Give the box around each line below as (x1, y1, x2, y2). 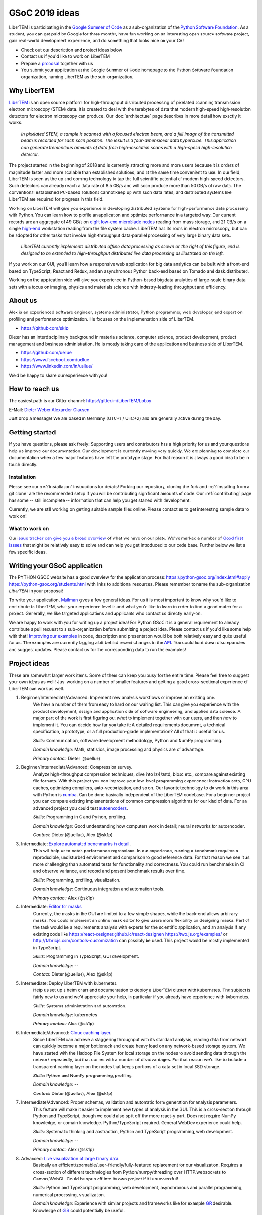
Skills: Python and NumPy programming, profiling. (33, 1073, 133, 1078)
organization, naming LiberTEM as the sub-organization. (21, 74, 133, 80)
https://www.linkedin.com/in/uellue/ (21, 364, 93, 369)
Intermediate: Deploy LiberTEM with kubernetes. (21, 980, 118, 986)
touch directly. (9, 462, 38, 468)
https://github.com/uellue (21, 350, 72, 356)
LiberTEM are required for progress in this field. (9, 196, 104, 202)
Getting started (9, 428, 56, 437)
